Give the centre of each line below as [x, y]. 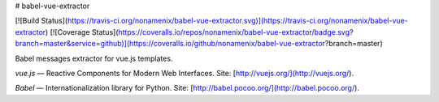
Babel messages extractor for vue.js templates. [94, 58]
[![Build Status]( [41, 21]
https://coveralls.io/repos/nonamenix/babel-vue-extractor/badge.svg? [236, 32]
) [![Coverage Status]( [82, 32]
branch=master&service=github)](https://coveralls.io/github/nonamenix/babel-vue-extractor [170, 44]
